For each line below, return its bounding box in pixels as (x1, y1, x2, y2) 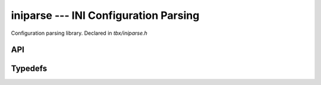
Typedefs (11, 64, 48, 74)
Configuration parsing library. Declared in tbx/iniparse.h (11, 30, 148, 37)
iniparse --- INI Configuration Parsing (11, 9, 200, 22)
